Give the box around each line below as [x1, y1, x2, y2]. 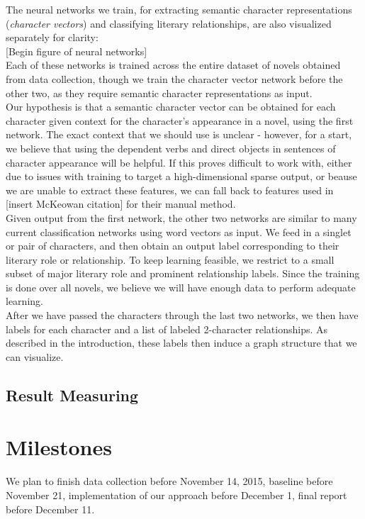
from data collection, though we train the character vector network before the [6, 71, 343, 86]
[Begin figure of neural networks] [6, 43, 147, 58]
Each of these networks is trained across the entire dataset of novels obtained [6, 57, 341, 72]
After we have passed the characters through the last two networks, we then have [6, 308, 359, 323]
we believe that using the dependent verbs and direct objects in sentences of [6, 140, 336, 155]
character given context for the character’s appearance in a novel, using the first [6, 113, 354, 128]
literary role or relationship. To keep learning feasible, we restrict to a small [6, 252, 335, 267]
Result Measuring [6, 384, 139, 406]
